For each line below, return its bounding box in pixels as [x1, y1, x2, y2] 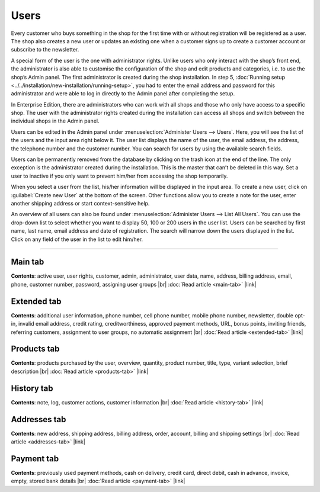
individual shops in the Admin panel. [11, 117, 100, 124]
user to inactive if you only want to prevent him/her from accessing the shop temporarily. [11, 172, 228, 179]
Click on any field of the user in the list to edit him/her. [11, 236, 143, 243]
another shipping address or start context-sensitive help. [11, 200, 150, 207]
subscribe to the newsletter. [11, 46, 79, 53]
